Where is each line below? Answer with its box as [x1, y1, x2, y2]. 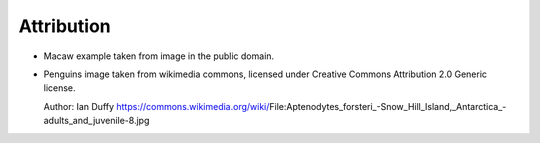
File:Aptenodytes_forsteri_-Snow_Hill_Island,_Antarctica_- [269, 100, 507, 112]
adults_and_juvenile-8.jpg [43, 115, 150, 127]
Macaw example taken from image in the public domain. [43, 50, 275, 62]
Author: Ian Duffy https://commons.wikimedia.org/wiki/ [43, 100, 270, 112]
